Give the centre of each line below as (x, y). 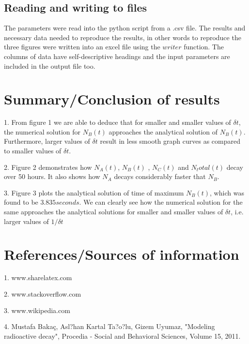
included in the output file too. (50, 66)
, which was (227, 192)
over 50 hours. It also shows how (52, 176)
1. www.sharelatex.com (38, 277)
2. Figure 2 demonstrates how (48, 167)
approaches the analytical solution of (163, 131)
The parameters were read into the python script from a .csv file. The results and (125, 28)
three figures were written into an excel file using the (82, 47)
